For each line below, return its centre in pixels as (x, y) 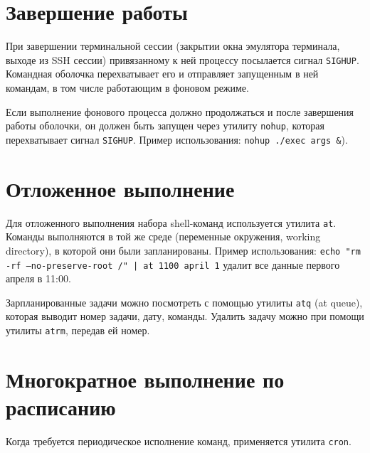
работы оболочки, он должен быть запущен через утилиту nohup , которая (165, 126)
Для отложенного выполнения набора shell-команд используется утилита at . (171, 222)
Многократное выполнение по (145, 379)
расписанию (61, 407)
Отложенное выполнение (120, 188)
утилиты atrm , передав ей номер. (78, 330)
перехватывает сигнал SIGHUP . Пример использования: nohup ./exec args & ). (177, 139)
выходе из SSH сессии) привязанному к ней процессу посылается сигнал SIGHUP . (183, 59)
